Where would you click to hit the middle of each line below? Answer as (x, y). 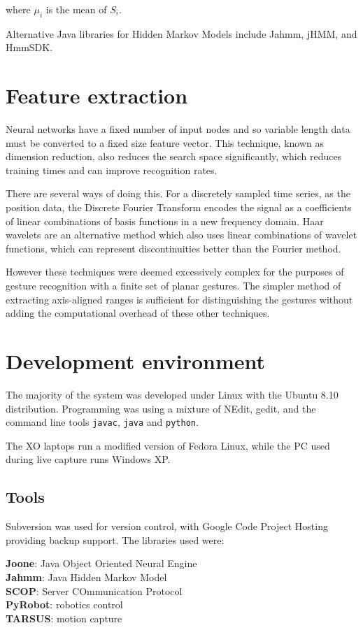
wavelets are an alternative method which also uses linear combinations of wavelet (181, 235)
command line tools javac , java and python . (102, 422)
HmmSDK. (29, 47)
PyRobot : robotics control (64, 604)
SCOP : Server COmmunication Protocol (94, 590)
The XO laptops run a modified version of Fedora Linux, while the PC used (168, 445)
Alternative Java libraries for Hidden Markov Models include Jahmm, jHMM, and (181, 33)
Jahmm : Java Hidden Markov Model (86, 577)
